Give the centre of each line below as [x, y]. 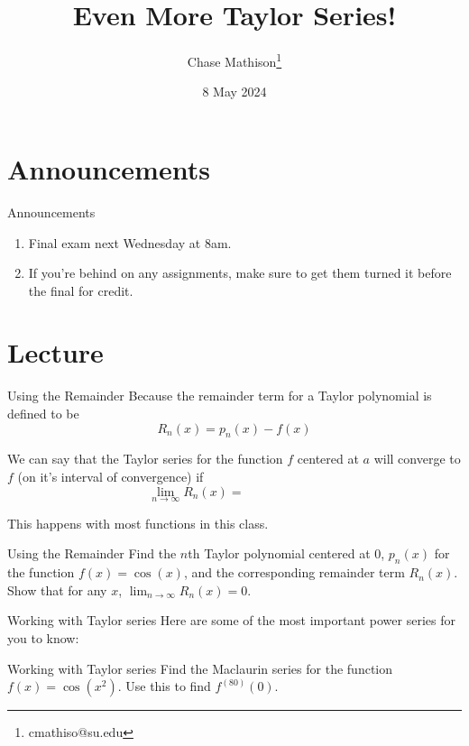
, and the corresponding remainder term [294, 572]
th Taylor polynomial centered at [279, 553]
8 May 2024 [234, 92]
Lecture [55, 352]
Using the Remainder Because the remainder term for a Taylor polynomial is [220, 396]
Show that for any [57, 589]
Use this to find [168, 686]
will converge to [417, 459]
